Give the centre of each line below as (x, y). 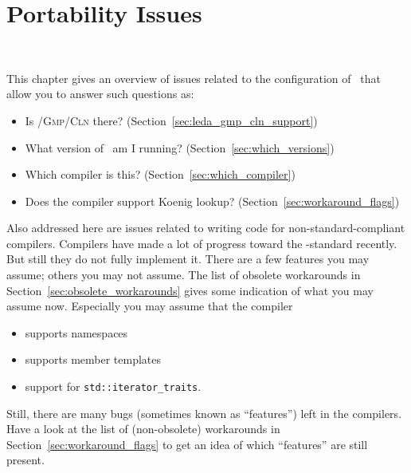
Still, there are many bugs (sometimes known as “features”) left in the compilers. (204, 413)
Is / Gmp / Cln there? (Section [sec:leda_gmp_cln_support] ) (171, 120)
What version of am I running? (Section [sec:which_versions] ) (180, 147)
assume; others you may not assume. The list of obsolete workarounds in (184, 275)
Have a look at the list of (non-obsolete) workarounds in (143, 429)
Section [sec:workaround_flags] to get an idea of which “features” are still (187, 444)
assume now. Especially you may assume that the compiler (150, 306)
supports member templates (93, 359)
